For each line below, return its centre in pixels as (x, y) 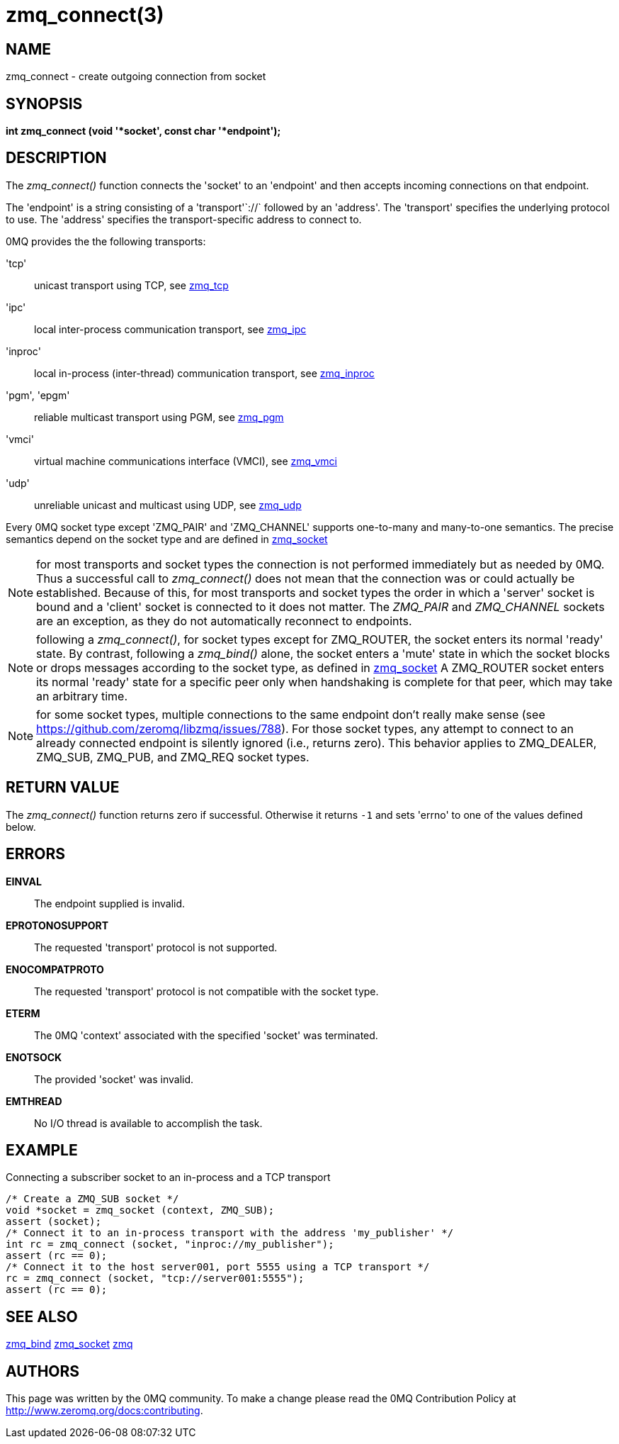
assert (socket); (53, 1222)
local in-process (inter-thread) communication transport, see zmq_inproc (204, 373)
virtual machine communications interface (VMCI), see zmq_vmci (186, 461)
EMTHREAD (34, 1101)
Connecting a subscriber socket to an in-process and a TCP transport (168, 1177)
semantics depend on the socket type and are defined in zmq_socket (167, 539)
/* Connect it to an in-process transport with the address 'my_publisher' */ (230, 1233)
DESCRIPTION (56, 158)
